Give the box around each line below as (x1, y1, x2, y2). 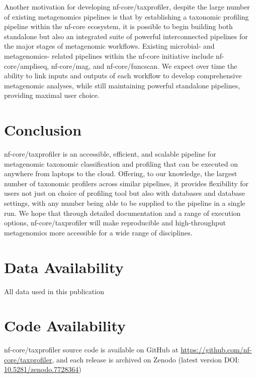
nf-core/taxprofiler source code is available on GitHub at (4, 344, 179, 355)
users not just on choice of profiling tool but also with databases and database (4, 188, 245, 198)
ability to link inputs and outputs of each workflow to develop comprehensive (4, 70, 242, 81)
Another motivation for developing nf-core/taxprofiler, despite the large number (4, 2, 250, 12)
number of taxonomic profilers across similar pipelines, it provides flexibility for (4, 178, 249, 188)
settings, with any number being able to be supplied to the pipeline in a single (4, 198, 245, 208)
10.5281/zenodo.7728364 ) (4, 364, 81, 374)
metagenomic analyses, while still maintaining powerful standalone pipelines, (4, 80, 240, 90)
